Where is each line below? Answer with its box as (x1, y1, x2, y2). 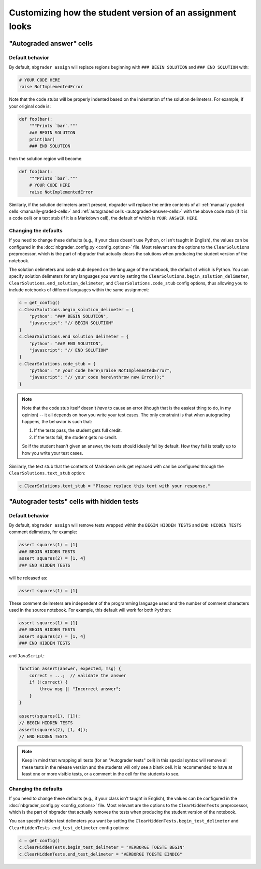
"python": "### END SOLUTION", (29, 341, 103, 346)
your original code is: (9, 103, 51, 109)
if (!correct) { (29, 679, 68, 685)
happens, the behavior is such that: (22, 419, 92, 425)
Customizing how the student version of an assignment (9, 7, 236, 18)
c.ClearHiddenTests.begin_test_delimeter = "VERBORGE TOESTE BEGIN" (19, 845, 185, 850)
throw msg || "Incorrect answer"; (39, 686, 121, 692)
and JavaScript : (9, 653, 44, 659)
